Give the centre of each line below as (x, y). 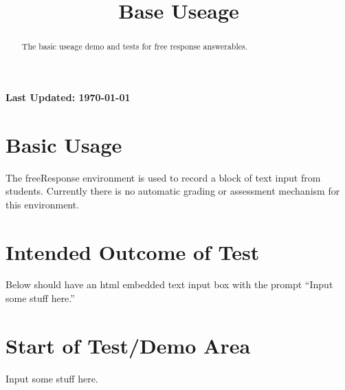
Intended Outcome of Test (133, 251)
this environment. (43, 204)
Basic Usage (64, 144)
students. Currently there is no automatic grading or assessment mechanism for (173, 191)
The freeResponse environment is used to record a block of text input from (163, 177)
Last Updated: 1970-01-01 (68, 97)
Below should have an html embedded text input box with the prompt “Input (169, 284)
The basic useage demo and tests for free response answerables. (135, 46)
